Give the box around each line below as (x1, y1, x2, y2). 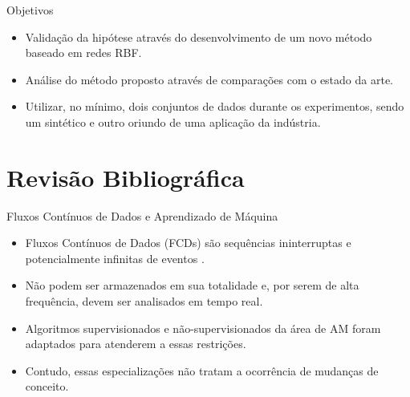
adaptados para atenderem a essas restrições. (25, 335, 246, 352)
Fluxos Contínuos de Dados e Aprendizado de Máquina (6, 207, 278, 224)
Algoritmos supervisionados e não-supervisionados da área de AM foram (25, 319, 381, 336)
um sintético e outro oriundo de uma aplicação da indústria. (25, 113, 321, 130)
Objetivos (6, 2, 54, 18)
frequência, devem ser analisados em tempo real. (25, 293, 263, 310)
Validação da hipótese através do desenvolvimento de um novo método (25, 28, 372, 45)
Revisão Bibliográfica (6, 160, 245, 193)
